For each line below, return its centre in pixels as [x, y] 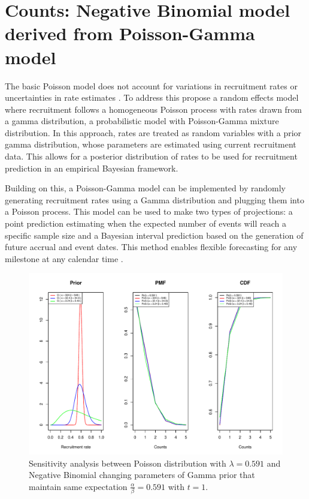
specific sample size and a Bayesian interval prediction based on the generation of [154, 235]
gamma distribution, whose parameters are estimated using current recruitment [151, 144]
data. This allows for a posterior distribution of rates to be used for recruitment [151, 156]
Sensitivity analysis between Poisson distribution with [128, 463]
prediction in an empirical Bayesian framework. [92, 168]
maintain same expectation [78, 486]
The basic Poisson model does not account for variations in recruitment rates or [151, 85]
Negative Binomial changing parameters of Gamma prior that [142, 475]
